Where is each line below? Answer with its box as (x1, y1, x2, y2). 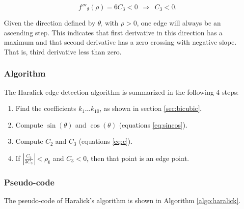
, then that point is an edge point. (86, 153, 189, 163)
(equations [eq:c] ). (79, 136, 133, 146)
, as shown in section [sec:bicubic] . (99, 103, 202, 113)
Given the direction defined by (4, 18, 96, 27)
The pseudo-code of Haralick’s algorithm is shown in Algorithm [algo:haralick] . (4, 195, 241, 206)
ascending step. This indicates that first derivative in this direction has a (4, 27, 223, 37)
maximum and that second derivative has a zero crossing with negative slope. (4, 37, 237, 47)
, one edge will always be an (136, 18, 221, 27)
